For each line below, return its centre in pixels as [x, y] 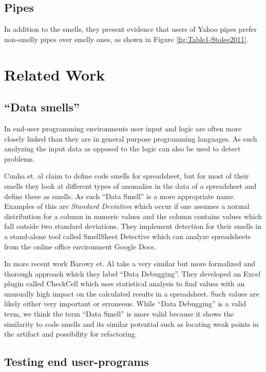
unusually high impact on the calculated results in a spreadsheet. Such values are [132, 293]
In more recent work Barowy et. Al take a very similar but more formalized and [130, 263]
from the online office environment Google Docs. [80, 246]
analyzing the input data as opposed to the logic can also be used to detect [122, 149]
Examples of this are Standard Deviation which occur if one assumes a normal [127, 206]
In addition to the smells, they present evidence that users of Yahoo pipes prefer [131, 29]
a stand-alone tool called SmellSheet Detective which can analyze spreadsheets [128, 236]
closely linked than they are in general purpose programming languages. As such [131, 138]
